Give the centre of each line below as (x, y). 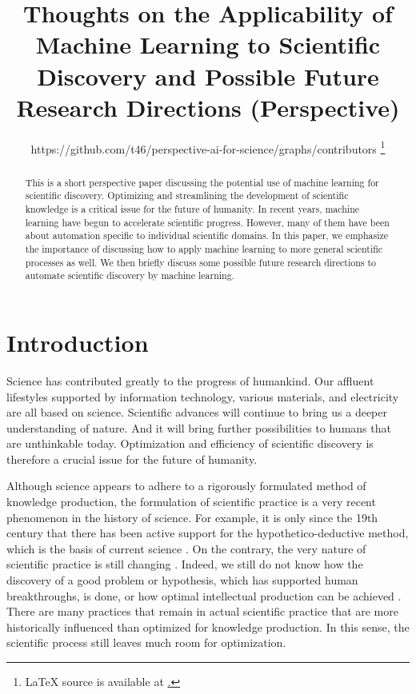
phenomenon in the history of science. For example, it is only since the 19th (192, 517)
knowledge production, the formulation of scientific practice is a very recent (191, 502)
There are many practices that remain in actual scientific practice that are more (202, 611)
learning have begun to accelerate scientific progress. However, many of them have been (207, 222)
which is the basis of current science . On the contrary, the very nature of (186, 548)
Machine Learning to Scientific (208, 44)
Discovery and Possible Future (208, 76)
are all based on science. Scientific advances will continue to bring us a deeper (197, 412)
